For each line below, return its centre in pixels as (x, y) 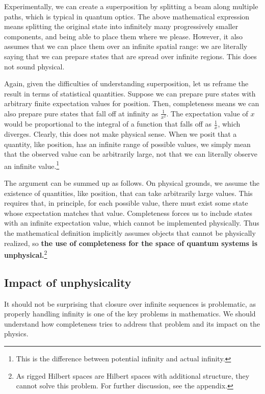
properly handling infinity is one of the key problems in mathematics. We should (130, 314)
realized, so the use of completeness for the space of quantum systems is (131, 243)
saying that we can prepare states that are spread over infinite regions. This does (130, 56)
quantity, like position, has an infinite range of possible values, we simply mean (127, 144)
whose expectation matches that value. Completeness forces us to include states (128, 213)
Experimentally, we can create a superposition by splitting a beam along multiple (131, 6)
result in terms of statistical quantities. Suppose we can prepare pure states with (130, 93)
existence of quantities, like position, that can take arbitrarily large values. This (128, 193)
